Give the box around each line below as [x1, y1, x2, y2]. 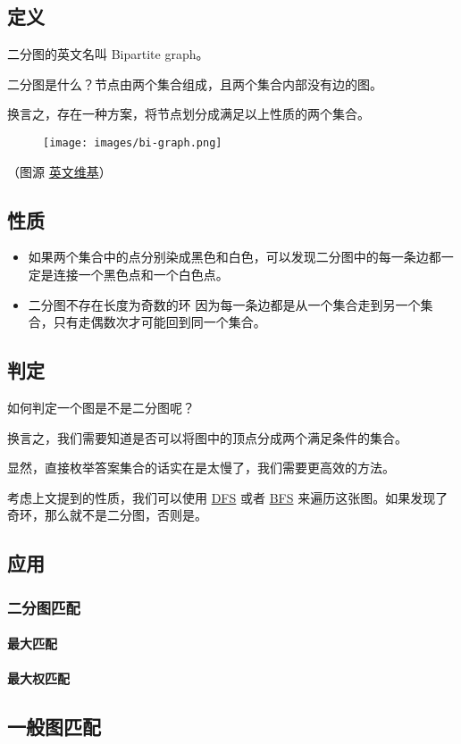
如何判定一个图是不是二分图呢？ [7, 398, 195, 417]
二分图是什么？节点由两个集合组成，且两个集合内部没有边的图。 [7, 74, 382, 93]
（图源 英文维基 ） [7, 162, 112, 180]
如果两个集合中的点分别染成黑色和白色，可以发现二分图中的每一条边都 [28, 247, 441, 266]
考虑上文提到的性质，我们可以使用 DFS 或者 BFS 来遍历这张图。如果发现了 [7, 488, 448, 506]
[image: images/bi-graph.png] [43, 136, 222, 149]
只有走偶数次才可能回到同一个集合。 [53, 313, 266, 331]
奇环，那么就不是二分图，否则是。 [7, 506, 207, 524]
